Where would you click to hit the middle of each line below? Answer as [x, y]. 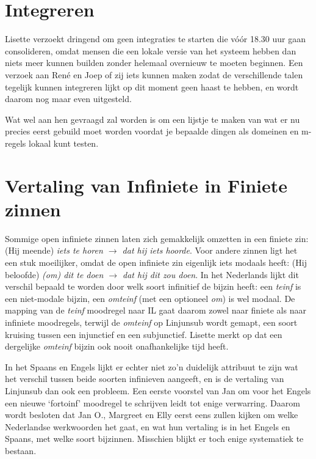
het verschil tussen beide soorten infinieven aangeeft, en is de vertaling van [145, 379]
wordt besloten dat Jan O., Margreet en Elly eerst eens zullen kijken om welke [152, 415]
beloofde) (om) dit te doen [54, 274]
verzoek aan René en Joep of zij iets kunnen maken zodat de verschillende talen [154, 74]
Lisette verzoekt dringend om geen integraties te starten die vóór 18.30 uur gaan [155, 39]
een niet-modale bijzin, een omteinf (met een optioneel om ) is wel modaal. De [150, 298]
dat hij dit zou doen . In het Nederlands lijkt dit [211, 274]
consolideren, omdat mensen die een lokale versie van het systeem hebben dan [151, 50]
